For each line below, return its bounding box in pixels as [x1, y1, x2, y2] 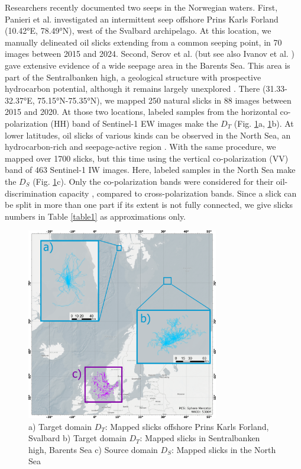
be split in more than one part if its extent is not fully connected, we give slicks [5, 198, 293, 211]
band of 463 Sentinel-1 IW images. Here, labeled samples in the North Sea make [5, 163, 296, 176]
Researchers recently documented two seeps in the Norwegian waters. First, [5, 1, 278, 13]
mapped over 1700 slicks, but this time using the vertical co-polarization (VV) [5, 152, 289, 164]
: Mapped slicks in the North [171, 443, 276, 455]
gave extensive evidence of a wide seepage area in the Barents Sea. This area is [5, 59, 290, 71]
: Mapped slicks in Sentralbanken [140, 432, 260, 444]
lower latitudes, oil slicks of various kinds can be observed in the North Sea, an [5, 129, 291, 141]
